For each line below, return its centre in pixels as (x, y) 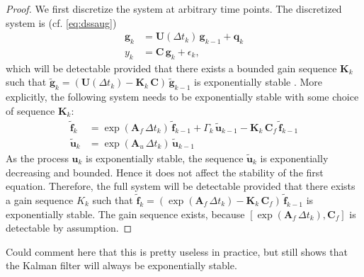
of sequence (30, 110)
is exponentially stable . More (258, 82)
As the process (37, 158)
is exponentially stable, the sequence (165, 158)
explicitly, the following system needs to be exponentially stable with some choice (182, 97)
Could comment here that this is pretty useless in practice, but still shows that (177, 251)
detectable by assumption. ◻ (69, 228)
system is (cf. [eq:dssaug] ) (61, 22)
